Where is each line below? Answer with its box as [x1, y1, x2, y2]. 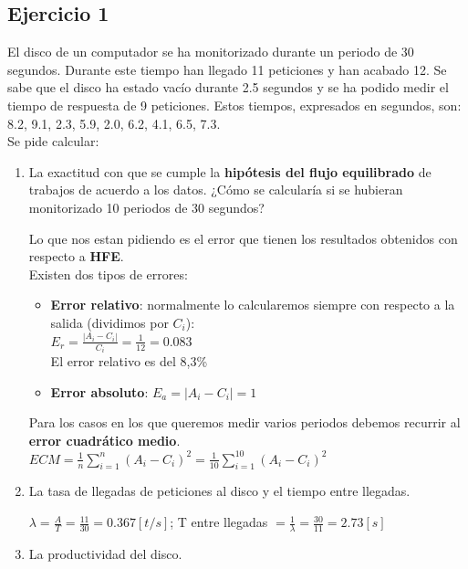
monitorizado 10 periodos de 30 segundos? [28, 197, 265, 216]
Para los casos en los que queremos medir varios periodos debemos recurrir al [28, 413, 461, 432]
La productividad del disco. [28, 543, 182, 563]
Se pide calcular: [7, 132, 99, 151]
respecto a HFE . [28, 247, 124, 266]
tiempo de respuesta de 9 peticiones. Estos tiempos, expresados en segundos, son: [7, 95, 462, 114]
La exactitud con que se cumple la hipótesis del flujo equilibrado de [28, 162, 432, 181]
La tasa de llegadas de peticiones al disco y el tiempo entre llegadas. [28, 481, 411, 501]
